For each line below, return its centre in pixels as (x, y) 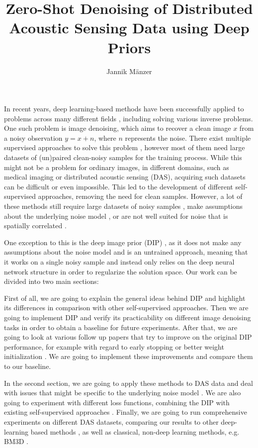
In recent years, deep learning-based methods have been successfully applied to (124, 109)
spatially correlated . (35, 225)
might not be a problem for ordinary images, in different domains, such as (117, 167)
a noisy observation (33, 137)
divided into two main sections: (51, 281)
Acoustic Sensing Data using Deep (129, 28)
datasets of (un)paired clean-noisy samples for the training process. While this (123, 157)
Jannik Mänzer (129, 71)
